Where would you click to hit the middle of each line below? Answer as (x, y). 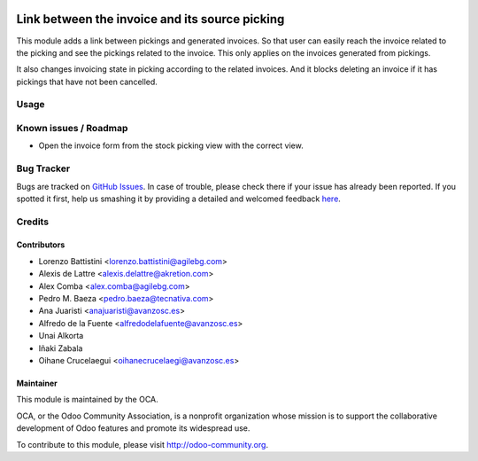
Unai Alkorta (61, 336)
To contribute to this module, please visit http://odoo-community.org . (143, 444)
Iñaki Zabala (61, 348)
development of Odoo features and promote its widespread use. (133, 428)
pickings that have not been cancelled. (87, 82)
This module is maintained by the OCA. (87, 400)
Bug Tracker (43, 168)
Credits (32, 222)
